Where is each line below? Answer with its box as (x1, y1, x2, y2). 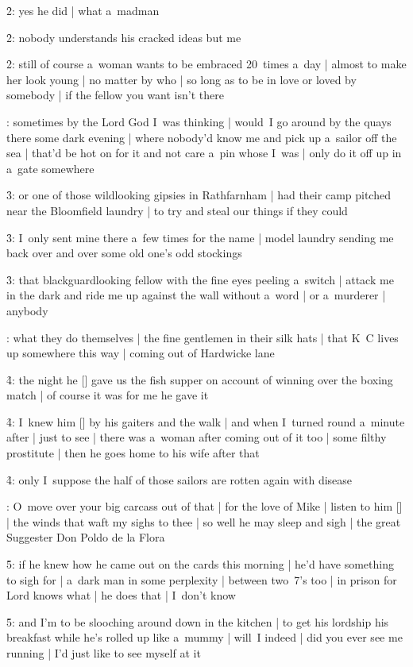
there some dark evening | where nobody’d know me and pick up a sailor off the (6, 129, 397, 145)
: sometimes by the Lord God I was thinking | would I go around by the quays (6, 113, 392, 129)
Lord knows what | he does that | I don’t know (6, 587, 236, 603)
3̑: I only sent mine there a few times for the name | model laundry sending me (6, 229, 394, 245)
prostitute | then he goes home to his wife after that (6, 445, 260, 461)
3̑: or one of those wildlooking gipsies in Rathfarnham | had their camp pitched (6, 187, 391, 203)
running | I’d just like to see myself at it (6, 645, 201, 661)
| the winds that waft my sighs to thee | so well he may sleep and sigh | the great (6, 513, 401, 530)
